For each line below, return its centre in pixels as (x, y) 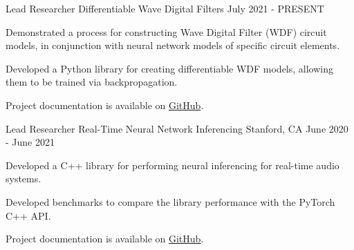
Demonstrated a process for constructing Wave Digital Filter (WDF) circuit (166, 31)
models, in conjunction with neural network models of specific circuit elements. (173, 45)
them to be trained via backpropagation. (92, 82)
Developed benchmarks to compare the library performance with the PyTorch (170, 201)
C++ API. (28, 215)
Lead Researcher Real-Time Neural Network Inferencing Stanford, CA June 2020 (177, 128)
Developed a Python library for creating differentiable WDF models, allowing (169, 68)
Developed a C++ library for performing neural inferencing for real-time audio (173, 165)
